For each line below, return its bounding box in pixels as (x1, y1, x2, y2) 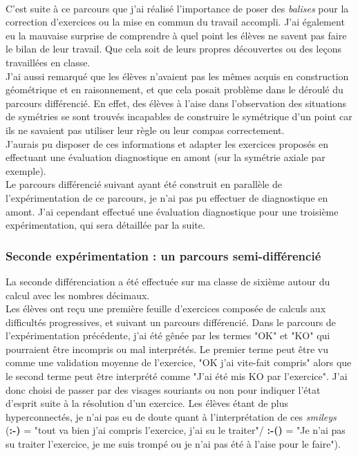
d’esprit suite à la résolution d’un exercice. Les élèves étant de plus (6, 396, 289, 410)
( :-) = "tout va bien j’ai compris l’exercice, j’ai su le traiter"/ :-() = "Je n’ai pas (6, 423, 346, 437)
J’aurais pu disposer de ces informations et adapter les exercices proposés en (6, 136, 328, 151)
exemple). (6, 163, 46, 178)
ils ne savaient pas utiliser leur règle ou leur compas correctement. (6, 122, 285, 137)
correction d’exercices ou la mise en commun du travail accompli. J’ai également (6, 15, 345, 29)
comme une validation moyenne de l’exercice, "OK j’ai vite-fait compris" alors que (6, 355, 352, 370)
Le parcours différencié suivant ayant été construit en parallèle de (6, 177, 282, 191)
